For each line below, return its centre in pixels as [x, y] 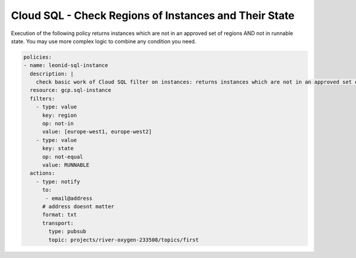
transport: [58, 223]
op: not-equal [63, 157]
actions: [42, 173]
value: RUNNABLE [66, 165]
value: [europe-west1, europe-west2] [97, 132]
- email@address [69, 198]
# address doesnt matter [79, 206]
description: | [52, 74]
